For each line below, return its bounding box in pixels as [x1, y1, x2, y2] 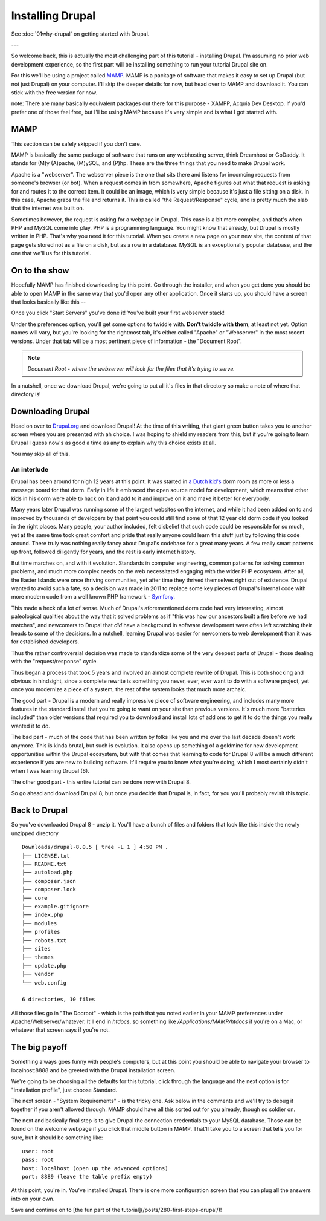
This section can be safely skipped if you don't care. [11, 140, 142, 148]
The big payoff [11, 1042, 68, 1052]
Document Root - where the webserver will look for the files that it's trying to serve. [27, 365, 235, 373]
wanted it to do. [11, 722, 51, 729]
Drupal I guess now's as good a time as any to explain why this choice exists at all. [11, 439, 217, 446]
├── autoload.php [22, 869, 73, 876]
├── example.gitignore [22, 903, 89, 910]
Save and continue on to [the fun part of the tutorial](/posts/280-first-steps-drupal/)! [11, 1206, 222, 1214]
